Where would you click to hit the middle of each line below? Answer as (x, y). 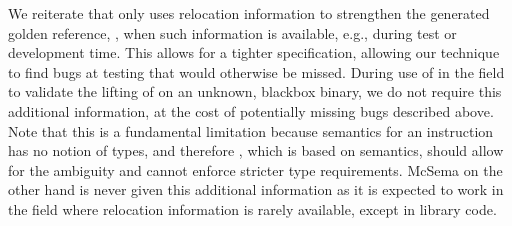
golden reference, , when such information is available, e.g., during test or (232, 32)
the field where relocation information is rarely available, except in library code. (252, 208)
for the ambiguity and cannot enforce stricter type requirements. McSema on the (255, 169)
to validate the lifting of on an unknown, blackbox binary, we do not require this (255, 91)
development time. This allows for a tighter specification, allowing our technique (254, 52)
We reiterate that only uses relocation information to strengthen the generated (249, 13)
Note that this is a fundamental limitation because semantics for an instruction (251, 130)
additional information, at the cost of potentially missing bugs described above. (251, 110)
